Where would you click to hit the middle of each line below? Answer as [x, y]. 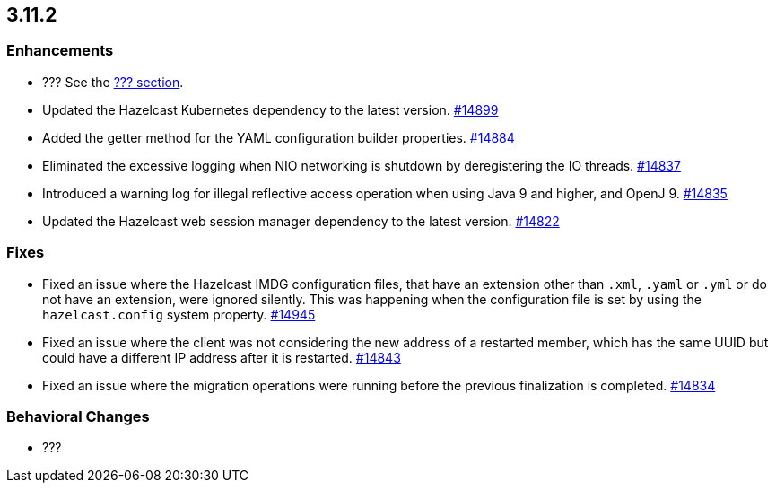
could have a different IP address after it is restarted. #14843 [222, 357]
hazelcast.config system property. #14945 [179, 314]
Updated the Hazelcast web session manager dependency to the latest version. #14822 [301, 221]
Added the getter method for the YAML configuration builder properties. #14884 [279, 137]
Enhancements [60, 51]
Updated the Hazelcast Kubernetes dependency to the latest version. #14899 [270, 109]
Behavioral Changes [78, 416]
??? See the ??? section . [113, 82]
